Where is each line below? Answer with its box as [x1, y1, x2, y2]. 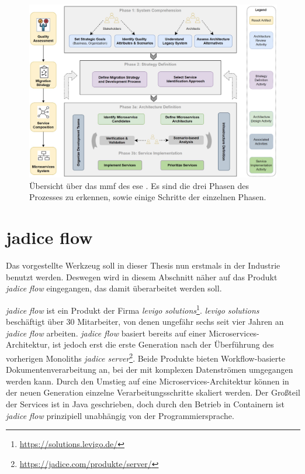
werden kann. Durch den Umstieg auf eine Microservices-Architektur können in [6, 375, 289, 387]
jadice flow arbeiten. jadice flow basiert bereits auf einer [6, 327, 206, 339]
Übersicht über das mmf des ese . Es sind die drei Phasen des [29, 179, 249, 191]
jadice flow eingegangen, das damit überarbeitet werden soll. [6, 282, 222, 294]
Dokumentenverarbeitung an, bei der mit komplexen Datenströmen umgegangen [6, 363, 293, 376]
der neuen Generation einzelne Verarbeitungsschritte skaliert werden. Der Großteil [6, 386, 300, 399]
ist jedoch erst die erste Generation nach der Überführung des [52, 338, 274, 351]
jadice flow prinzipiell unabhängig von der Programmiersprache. [6, 409, 234, 421]
